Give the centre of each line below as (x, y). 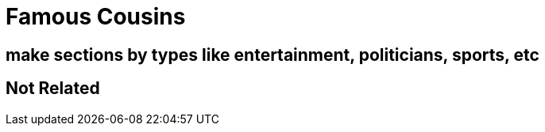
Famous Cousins (96, 17)
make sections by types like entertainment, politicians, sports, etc (272, 55)
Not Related (53, 89)
